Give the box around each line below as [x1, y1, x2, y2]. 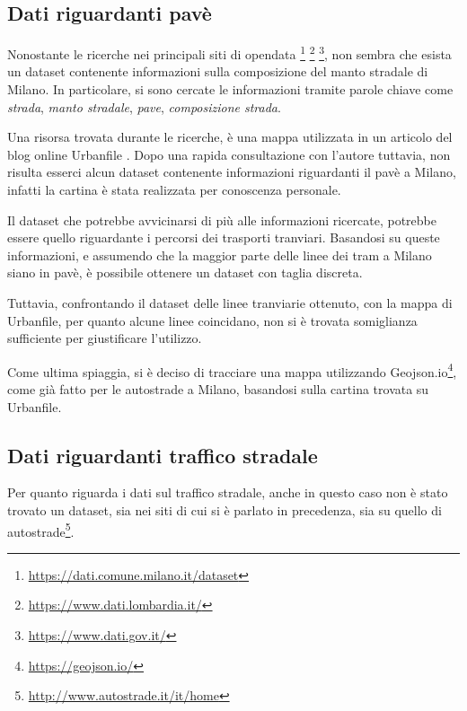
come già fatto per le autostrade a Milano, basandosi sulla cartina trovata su [7, 380, 429, 399]
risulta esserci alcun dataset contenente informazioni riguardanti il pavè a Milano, [7, 162, 456, 181]
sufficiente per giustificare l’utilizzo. [7, 329, 202, 347]
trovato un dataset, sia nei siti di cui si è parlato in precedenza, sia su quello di [7, 501, 442, 519]
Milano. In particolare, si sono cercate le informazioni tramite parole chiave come [7, 80, 454, 99]
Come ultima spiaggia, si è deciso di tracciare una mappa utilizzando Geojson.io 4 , [7, 359, 457, 381]
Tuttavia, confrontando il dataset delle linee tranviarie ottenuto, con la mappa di [7, 293, 453, 312]
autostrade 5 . [7, 519, 75, 540]
